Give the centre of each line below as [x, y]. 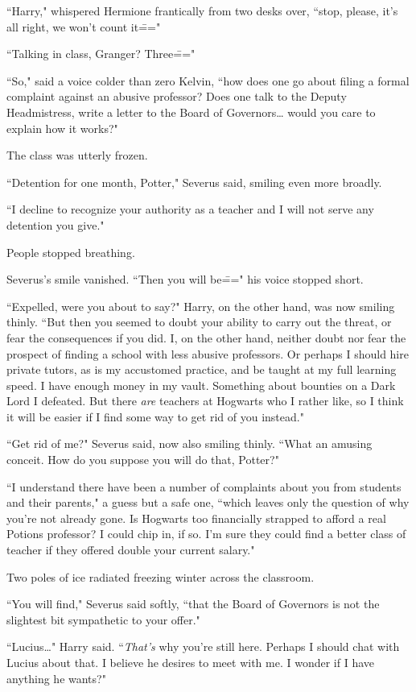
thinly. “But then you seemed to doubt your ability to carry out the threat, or [199, 322]
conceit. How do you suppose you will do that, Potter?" [143, 460]
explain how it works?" [62, 128]
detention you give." [56, 224]
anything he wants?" [56, 678]
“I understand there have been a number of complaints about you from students [204, 486]
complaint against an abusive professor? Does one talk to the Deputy [177, 96]
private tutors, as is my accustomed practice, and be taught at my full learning [202, 369]
